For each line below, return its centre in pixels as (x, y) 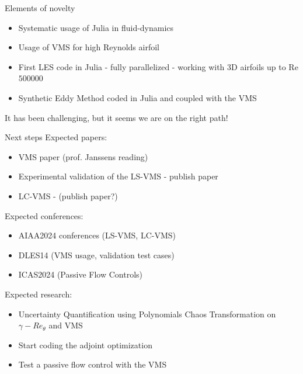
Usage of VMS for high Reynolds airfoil (89, 47)
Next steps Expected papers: (56, 137)
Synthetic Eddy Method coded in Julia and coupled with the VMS (137, 97)
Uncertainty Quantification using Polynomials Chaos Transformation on (147, 314)
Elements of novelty (40, 8)
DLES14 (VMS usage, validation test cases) (96, 254)
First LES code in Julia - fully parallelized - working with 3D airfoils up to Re (158, 66)
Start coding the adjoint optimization (85, 344)
